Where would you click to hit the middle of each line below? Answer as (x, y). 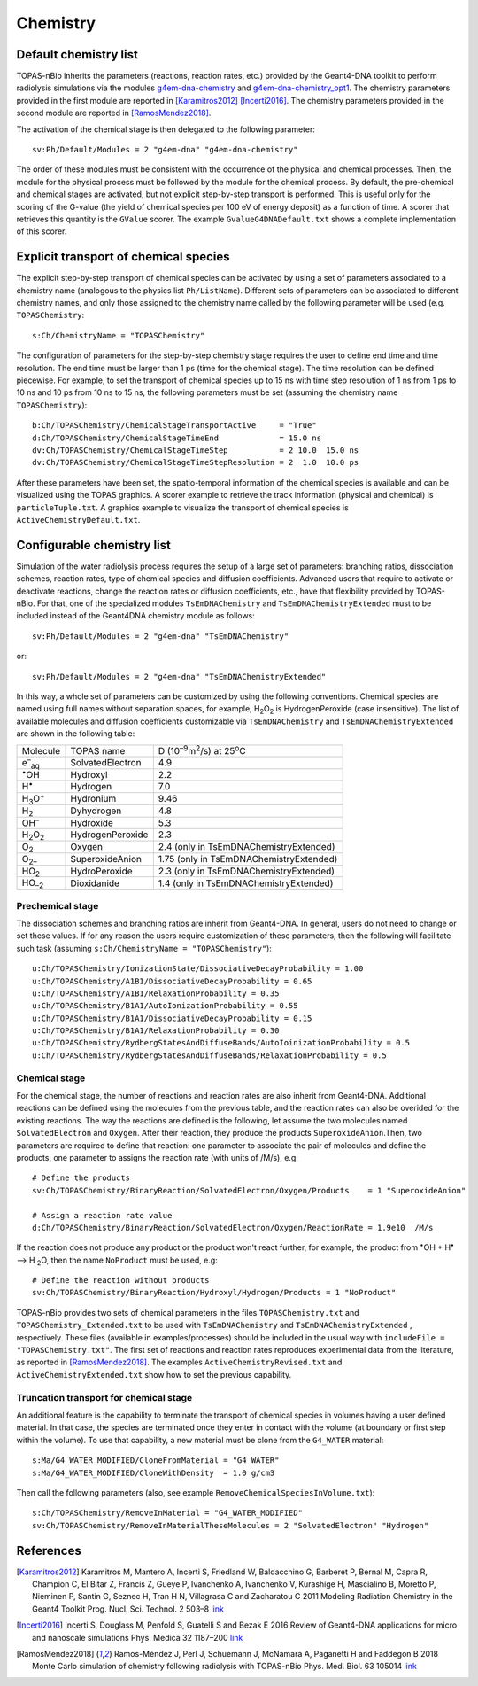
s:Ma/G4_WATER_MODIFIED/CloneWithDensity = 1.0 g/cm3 (154, 1472)
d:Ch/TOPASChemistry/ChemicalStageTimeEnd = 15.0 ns (177, 438)
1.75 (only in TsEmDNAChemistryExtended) (248, 859)
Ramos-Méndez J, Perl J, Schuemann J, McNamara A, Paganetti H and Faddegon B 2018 (276, 1653)
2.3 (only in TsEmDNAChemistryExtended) (247, 871)
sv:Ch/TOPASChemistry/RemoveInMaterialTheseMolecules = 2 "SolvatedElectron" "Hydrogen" (231, 1525)
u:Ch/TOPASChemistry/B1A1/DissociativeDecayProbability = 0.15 (172, 1018)
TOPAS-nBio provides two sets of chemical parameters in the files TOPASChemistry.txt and (188, 1312)
